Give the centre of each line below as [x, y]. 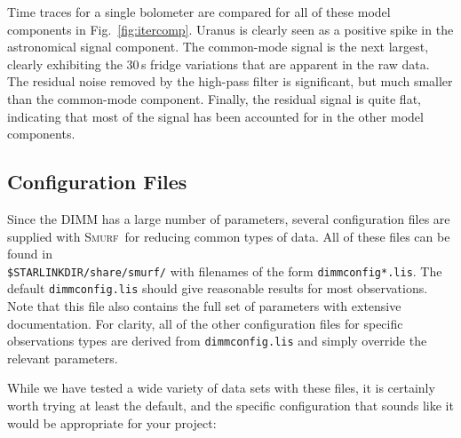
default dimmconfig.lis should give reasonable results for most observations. [218, 288]
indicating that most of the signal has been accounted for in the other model [215, 116]
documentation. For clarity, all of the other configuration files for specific [205, 323]
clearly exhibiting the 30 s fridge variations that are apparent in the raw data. [219, 64]
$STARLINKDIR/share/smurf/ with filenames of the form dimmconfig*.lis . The [225, 271]
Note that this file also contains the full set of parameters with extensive [204, 306]
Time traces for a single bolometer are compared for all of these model [199, 12]
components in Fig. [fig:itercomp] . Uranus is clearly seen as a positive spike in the [230, 29]
